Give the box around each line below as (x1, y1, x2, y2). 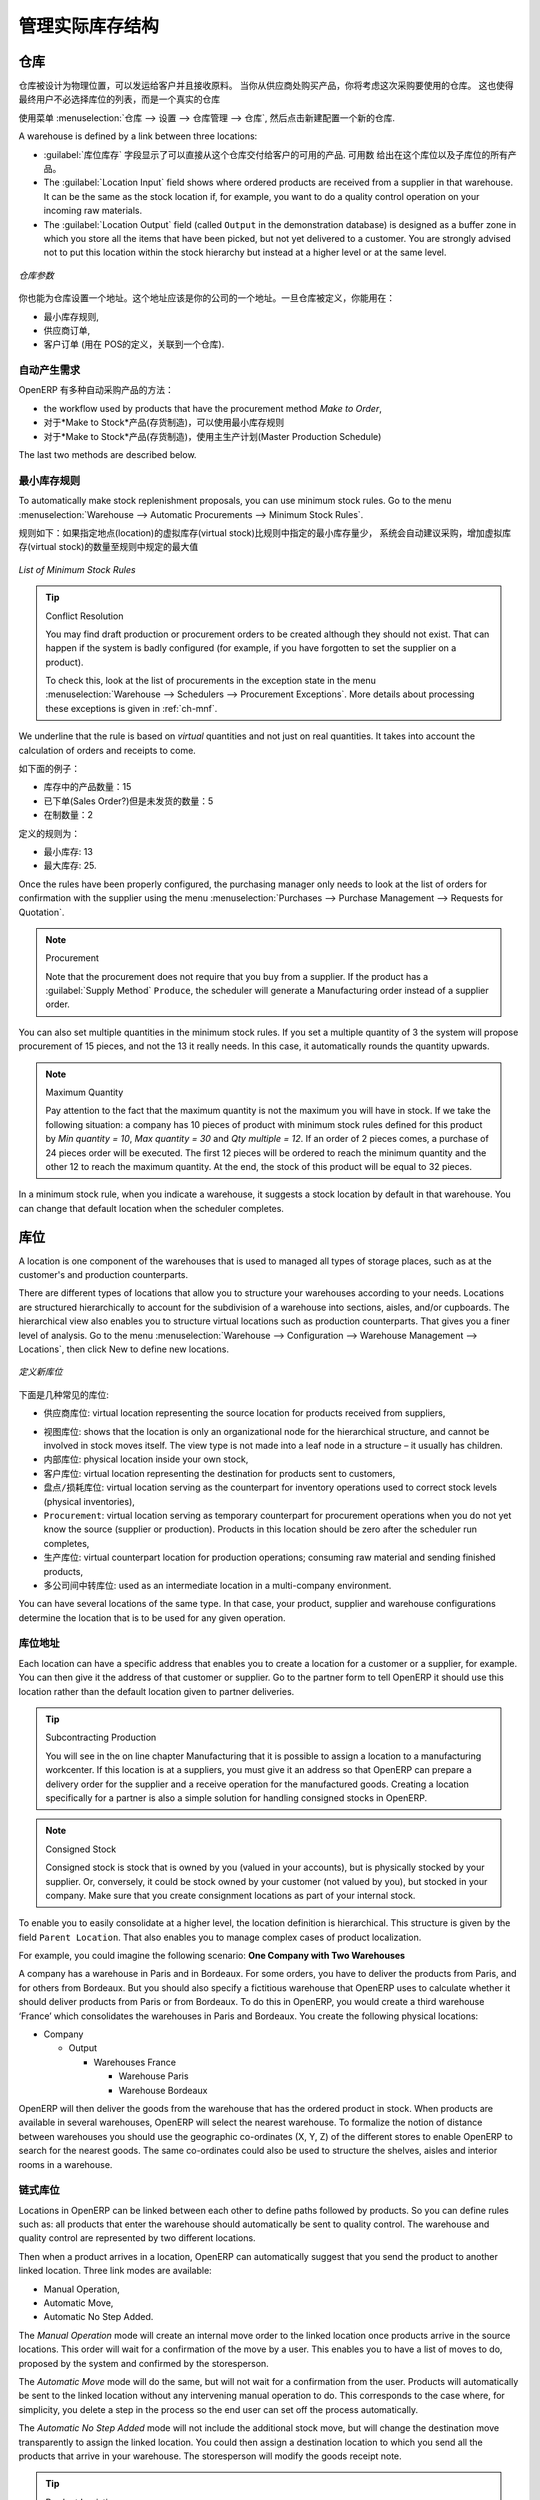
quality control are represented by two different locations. (18, 2232, 256, 2244)
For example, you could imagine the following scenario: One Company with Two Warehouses (18, 1950, 405, 1962)
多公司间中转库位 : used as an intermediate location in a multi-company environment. (43, 1579, 392, 1591)
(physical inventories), (43, 1495, 135, 1507)
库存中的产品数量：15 (43, 781, 132, 793)
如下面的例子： (18, 763, 80, 775)
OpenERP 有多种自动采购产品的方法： (18, 384, 175, 396)
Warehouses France (93, 2056, 177, 2068)
